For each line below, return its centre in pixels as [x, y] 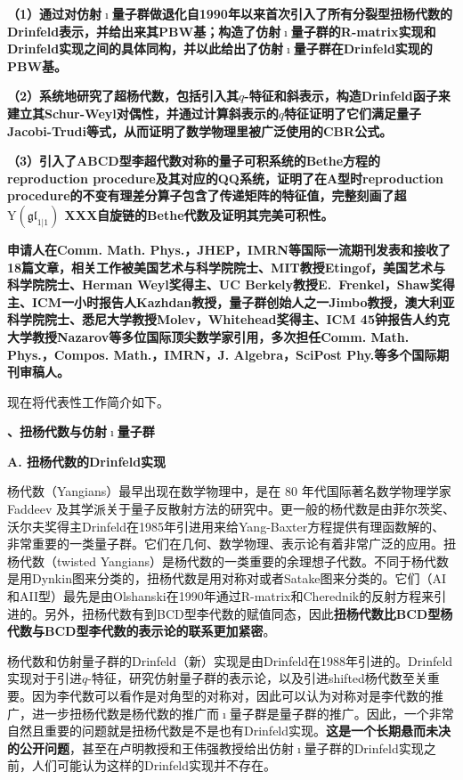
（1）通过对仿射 [55, 13]
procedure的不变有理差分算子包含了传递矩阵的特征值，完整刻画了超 [207, 195]
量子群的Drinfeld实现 [364, 747]
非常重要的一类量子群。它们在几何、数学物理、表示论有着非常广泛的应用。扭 [231, 544]
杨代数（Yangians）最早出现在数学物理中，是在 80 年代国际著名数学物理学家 [229, 491]
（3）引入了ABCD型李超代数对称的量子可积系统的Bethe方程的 [194, 161]
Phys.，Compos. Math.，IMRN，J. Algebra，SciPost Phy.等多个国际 [222, 354]
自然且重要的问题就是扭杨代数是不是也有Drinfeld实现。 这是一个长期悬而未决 [229, 731]
